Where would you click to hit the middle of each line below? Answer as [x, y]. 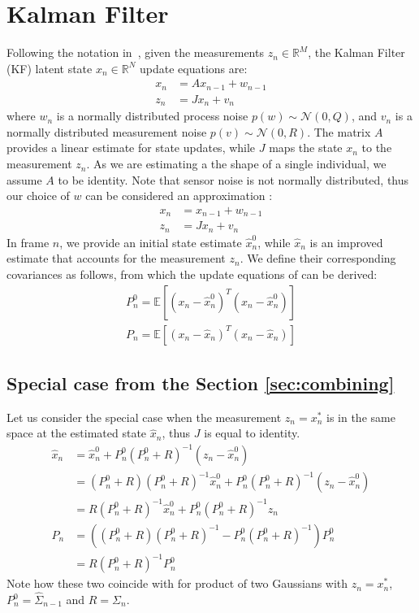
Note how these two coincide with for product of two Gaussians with [177, 583]
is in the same [361, 417]
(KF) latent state [50, 68]
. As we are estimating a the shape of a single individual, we [236, 164]
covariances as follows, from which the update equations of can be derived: [192, 274]
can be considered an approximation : [179, 196]
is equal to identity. [252, 433]
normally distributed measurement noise [107, 131]
